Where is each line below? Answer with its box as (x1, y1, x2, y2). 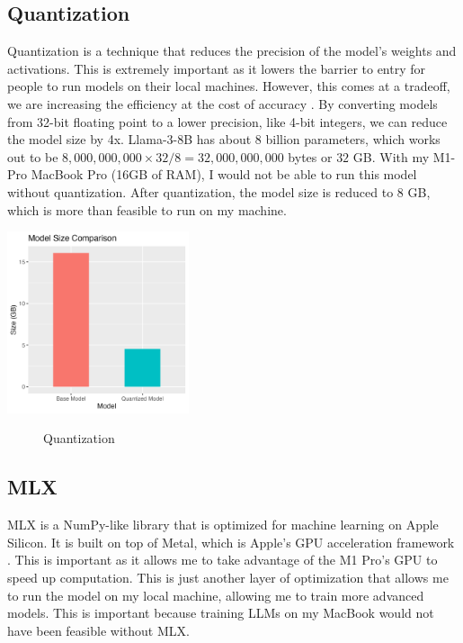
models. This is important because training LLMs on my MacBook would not (7, 603, 434, 622)
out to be (7, 147, 58, 166)
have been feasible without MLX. (7, 620, 190, 639)
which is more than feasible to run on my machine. (7, 200, 287, 219)
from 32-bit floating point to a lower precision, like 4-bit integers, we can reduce (7, 112, 448, 131)
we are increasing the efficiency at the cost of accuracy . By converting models (7, 94, 438, 113)
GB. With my (352, 147, 430, 166)
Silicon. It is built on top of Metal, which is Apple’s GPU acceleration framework (7, 532, 455, 551)
